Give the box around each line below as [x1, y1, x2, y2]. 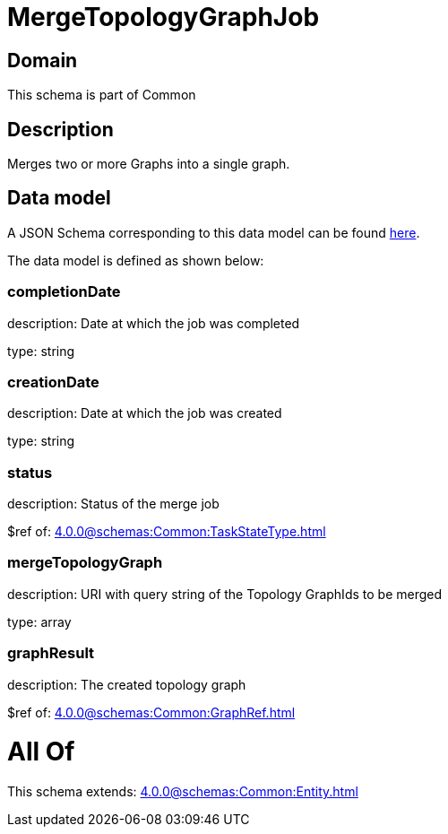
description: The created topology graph [7, 676, 246, 692]
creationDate [7, 372, 99, 391]
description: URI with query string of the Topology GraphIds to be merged [7, 586, 443, 602]
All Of [7, 736, 75, 768]
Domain [7, 48, 78, 72]
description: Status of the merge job [7, 496, 220, 512]
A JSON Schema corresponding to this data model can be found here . [7, 224, 420, 240]
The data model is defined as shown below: [7, 252, 264, 268]
